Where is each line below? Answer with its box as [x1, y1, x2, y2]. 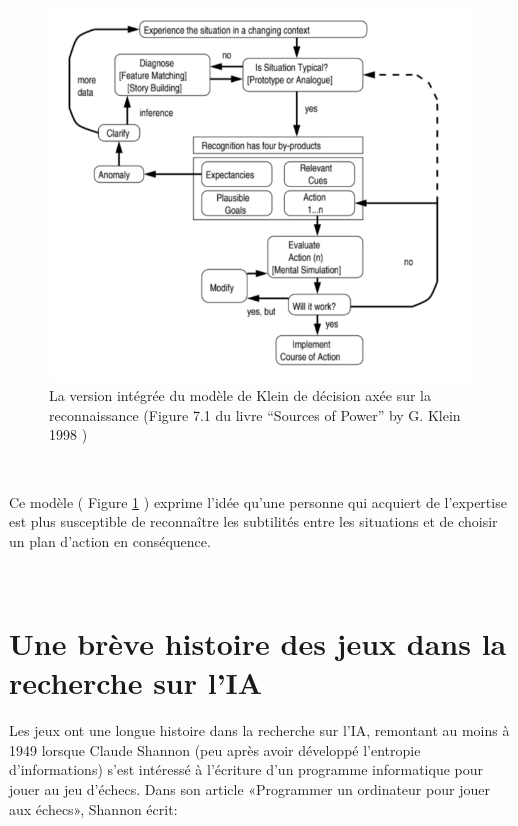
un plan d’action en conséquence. [9, 530, 211, 551]
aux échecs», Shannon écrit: [9, 798, 178, 819]
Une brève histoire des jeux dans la [9, 623, 507, 664]
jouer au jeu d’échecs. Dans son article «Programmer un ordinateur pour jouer [9, 779, 490, 800]
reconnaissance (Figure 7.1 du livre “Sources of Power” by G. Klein [49, 404, 461, 425]
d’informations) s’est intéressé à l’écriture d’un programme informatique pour [9, 759, 484, 780]
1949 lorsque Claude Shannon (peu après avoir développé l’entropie [9, 739, 421, 760]
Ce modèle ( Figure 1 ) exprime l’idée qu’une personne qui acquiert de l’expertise [9, 491, 507, 512]
